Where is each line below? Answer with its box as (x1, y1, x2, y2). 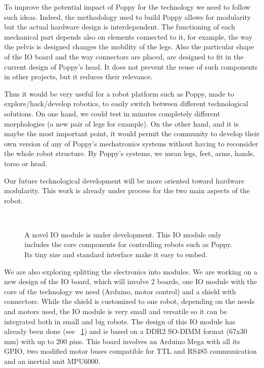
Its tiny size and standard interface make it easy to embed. (24, 249, 208, 260)
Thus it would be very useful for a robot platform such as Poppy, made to (4, 88, 234, 99)
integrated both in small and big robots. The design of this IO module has (4, 316, 236, 326)
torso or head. (4, 158, 47, 168)
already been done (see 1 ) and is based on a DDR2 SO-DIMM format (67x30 (4, 326, 247, 336)
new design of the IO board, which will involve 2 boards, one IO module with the (4, 276, 257, 287)
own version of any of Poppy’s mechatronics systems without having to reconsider (4, 138, 258, 148)
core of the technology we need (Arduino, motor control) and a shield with (4, 286, 236, 296)
